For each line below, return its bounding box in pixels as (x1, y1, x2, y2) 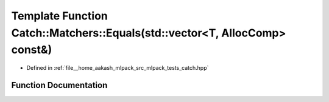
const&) (11, 43, 52, 57)
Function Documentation (11, 80, 108, 90)
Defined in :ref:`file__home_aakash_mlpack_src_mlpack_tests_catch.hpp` (26, 64, 209, 72)
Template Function (11, 9, 108, 22)
